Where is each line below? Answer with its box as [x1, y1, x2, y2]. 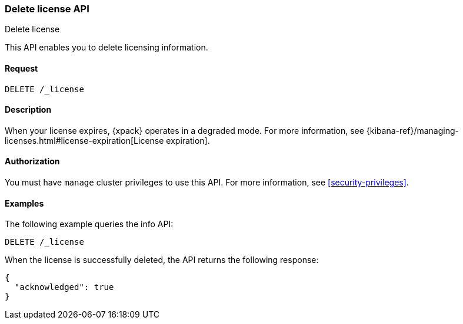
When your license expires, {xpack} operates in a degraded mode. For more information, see [5, 125, 364, 136]
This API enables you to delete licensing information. [5, 42, 208, 53]
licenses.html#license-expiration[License [5, 135, 164, 146]
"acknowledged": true [14, 282, 114, 292]
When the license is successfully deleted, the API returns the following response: [5, 255, 319, 265]
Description [5, 104, 52, 115]
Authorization [5, 156, 60, 167]
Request [5, 63, 38, 73]
